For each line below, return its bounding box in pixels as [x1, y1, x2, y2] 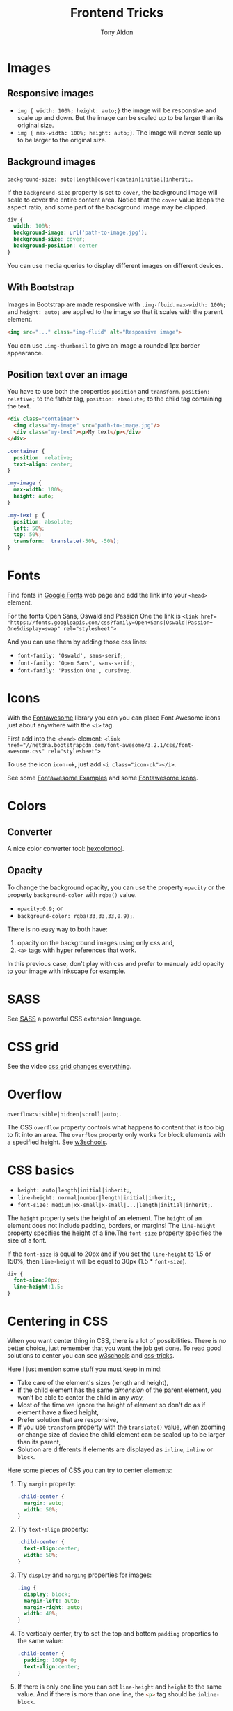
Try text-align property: [17, 1525, 88, 1534]
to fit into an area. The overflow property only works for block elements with [7, 1130, 226, 1139]
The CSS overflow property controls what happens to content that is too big [7, 1123, 225, 1132]
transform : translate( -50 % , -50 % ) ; [13, 538, 120, 545]
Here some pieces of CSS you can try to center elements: [7, 1466, 172, 1474]
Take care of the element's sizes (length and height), [17, 1378, 169, 1386]
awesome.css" [7, 748, 45, 755]
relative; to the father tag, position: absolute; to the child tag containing [7, 394, 223, 403]
